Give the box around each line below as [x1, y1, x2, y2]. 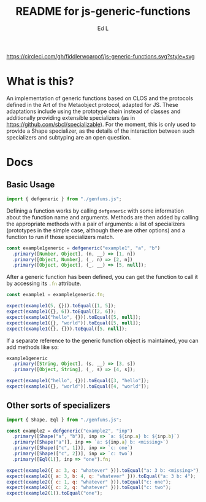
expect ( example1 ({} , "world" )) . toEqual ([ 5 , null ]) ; [6, 320, 141, 326]
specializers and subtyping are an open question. [6, 133, 131, 141]
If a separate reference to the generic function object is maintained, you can [6, 337, 199, 344]
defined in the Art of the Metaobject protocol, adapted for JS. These [6, 101, 179, 108]
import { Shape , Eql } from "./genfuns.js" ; [6, 417, 122, 423]
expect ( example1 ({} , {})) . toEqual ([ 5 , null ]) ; [6, 326, 128, 332]
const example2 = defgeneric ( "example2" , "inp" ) [6, 428, 133, 434]
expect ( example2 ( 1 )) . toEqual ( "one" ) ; [6, 490, 103, 496]
